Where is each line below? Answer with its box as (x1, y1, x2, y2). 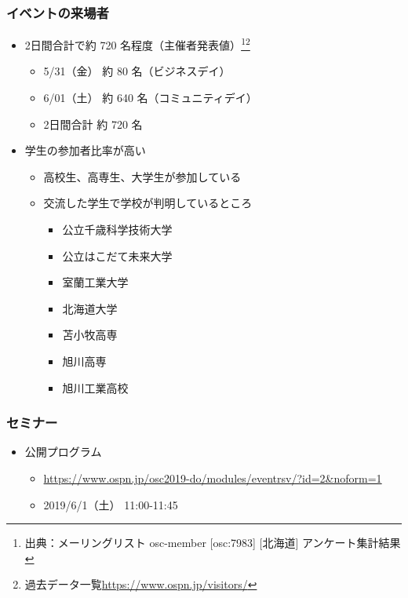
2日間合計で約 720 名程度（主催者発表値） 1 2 (24, 35, 250, 53)
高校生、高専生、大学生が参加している (43, 168, 242, 184)
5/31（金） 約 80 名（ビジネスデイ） (43, 63, 231, 79)
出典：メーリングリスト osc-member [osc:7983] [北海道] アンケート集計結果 (24, 534, 401, 551)
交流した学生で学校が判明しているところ (43, 195, 253, 211)
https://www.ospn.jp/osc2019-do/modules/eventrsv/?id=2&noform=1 (43, 470, 382, 486)
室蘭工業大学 (62, 274, 129, 290)
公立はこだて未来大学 (62, 247, 173, 264)
